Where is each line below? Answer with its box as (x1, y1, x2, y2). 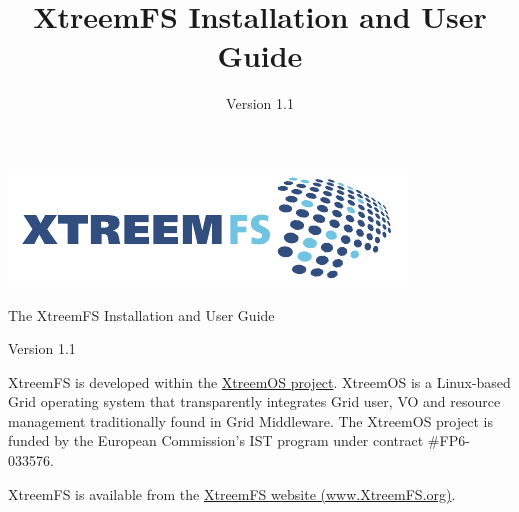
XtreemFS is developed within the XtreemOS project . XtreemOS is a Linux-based (8, 371, 511, 392)
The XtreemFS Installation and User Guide (8, 304, 275, 325)
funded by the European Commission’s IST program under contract (8, 430, 424, 451)
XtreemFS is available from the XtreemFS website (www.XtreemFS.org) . (8, 483, 456, 504)
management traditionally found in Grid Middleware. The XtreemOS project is (8, 410, 493, 431)
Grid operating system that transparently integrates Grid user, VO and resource (8, 391, 501, 412)
